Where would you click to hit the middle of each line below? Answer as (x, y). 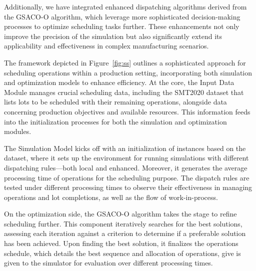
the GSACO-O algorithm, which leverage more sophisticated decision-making (122, 16)
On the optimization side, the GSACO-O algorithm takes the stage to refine (120, 214)
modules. (18, 131)
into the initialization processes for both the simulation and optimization (115, 121)
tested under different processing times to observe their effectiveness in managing (128, 187)
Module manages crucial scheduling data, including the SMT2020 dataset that (124, 92)
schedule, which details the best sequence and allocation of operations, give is (122, 253)
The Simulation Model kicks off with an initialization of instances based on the (125, 148)
